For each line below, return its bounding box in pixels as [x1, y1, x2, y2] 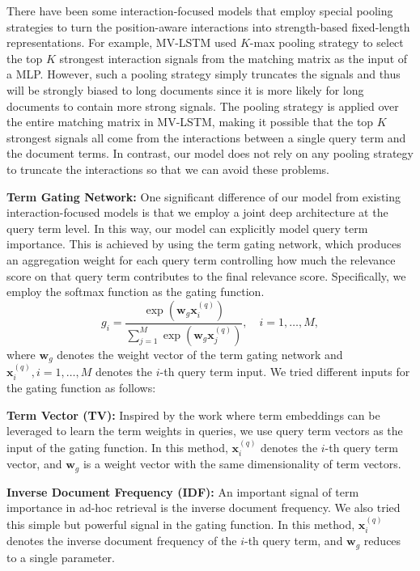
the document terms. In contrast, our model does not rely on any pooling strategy [6, 145, 414, 162]
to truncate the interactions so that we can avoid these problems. [6, 160, 329, 177]
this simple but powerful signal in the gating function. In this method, [6, 515, 355, 532]
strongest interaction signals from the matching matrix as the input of [59, 49, 408, 66]
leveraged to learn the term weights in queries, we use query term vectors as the [6, 422, 403, 439]
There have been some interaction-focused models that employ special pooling [6, 2, 393, 19]
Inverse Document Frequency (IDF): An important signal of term [6, 483, 359, 500]
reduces [363, 532, 401, 549]
